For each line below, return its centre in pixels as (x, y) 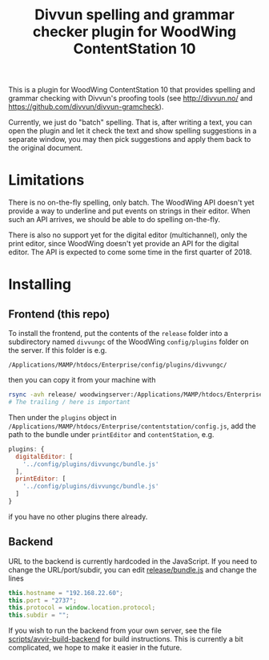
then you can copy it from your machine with (82, 380)
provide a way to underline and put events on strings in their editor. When (129, 211)
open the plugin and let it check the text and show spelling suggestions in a (132, 131)
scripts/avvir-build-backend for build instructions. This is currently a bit (126, 639)
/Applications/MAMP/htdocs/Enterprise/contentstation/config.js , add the (132, 426)
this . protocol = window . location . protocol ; (82, 608)
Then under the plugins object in (62, 417)
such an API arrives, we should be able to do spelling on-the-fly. (114, 220)
